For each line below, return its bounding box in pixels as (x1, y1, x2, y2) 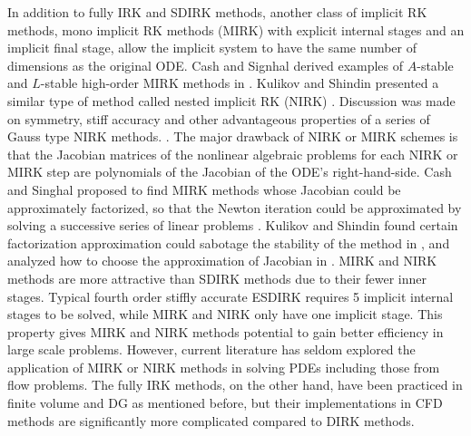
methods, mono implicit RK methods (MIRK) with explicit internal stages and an (7, 20, 465, 39)
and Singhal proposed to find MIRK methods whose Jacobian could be (7, 179, 401, 199)
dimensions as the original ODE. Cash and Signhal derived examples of (7, 55, 404, 74)
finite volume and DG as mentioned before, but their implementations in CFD (7, 393, 443, 412)
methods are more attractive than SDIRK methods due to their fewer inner (7, 268, 427, 287)
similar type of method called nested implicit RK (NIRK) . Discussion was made (7, 91, 456, 110)
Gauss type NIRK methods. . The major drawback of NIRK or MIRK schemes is (7, 127, 458, 146)
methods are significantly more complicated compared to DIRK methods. (7, 411, 415, 430)
